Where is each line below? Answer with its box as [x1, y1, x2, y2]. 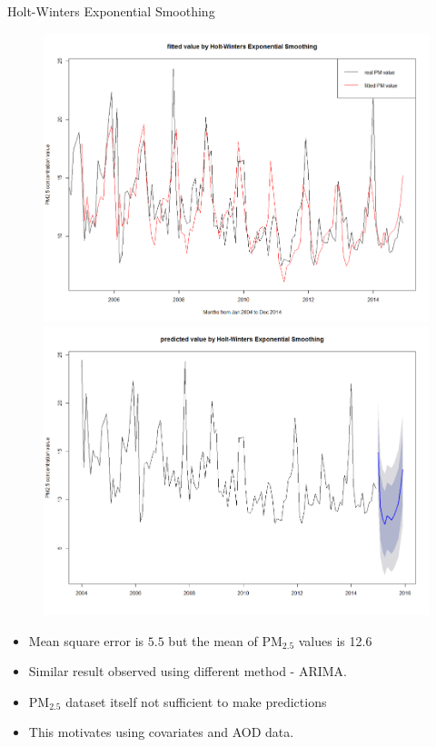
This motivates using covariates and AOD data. [28, 722, 294, 742]
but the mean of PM [168, 631, 282, 650]
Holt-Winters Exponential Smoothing [7, 2, 215, 20]
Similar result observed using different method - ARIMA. [28, 662, 347, 681]
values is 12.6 [298, 631, 372, 650]
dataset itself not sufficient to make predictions [65, 692, 327, 711]
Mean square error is [28, 631, 144, 650]
